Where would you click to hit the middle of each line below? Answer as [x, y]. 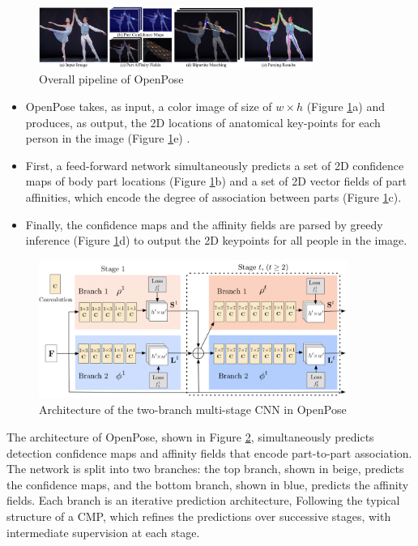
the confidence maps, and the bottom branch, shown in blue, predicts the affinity [208, 484]
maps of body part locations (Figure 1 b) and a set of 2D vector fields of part [216, 181]
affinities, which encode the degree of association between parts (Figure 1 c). [213, 197]
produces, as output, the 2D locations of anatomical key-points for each [203, 122]
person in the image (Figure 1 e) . [108, 138]
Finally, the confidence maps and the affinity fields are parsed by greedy [204, 224]
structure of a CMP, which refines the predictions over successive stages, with [199, 516]
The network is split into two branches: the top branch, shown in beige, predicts [205, 469]
